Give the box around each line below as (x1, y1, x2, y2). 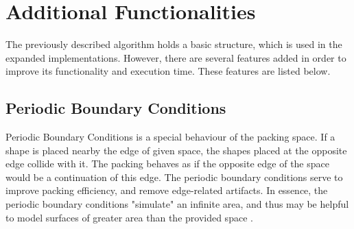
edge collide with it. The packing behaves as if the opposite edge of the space (5, 156, 329, 171)
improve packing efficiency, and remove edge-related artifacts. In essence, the (5, 183, 328, 197)
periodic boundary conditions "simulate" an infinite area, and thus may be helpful (5, 197, 349, 211)
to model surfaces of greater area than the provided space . (5, 210, 253, 224)
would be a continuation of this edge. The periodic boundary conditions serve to (5, 169, 343, 184)
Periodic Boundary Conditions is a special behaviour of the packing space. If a (5, 130, 335, 144)
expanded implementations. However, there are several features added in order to (5, 50, 346, 64)
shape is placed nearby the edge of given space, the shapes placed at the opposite (5, 143, 347, 157)
